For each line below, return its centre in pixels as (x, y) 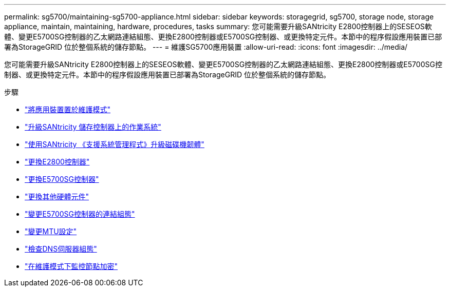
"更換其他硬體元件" (57, 196)
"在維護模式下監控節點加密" (71, 266)
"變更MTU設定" (51, 231)
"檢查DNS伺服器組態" (61, 249)
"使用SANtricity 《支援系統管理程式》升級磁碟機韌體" (115, 144)
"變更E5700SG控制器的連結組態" (80, 214)
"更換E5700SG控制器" (62, 179)
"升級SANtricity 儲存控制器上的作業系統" (93, 127)
